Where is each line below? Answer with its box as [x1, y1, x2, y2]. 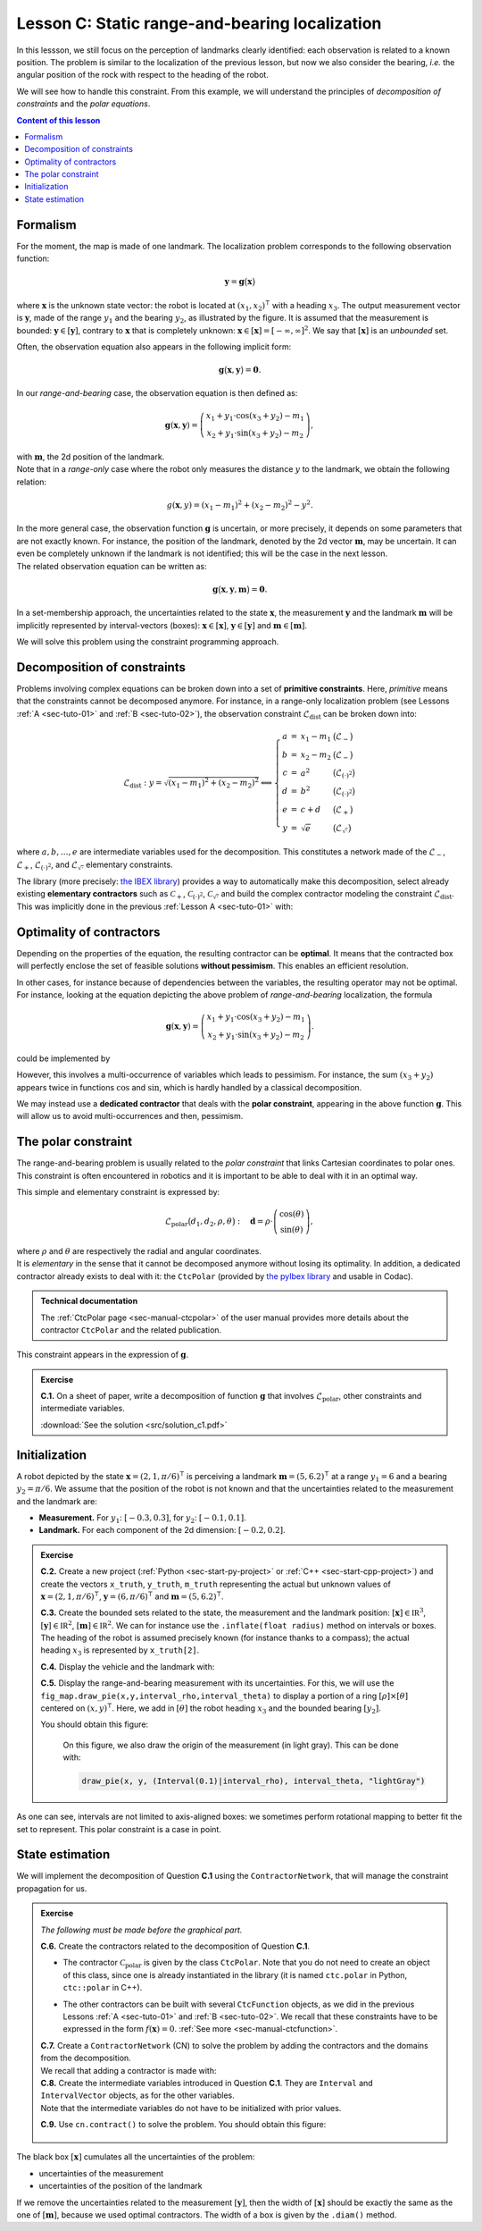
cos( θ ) [279, 1209, 304, 1219]
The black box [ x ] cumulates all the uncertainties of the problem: [16, 2151, 255, 2162]
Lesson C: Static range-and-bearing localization [16, 13, 382, 33]
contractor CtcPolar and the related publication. [40, 1324, 222, 1335]
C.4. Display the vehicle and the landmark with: [40, 1661, 215, 1671]
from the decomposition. [40, 2052, 131, 2064]
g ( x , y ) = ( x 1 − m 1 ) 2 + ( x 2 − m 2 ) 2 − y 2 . [166, 499, 314, 512]
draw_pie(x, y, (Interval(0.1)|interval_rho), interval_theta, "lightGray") [81, 1776, 426, 1787]
